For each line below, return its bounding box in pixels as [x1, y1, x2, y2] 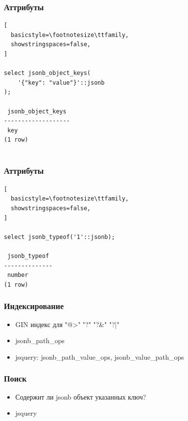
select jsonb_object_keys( [4, 70, 91, 77]
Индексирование [4, 300, 64, 312]
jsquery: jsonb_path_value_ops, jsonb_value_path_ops [15, 351, 184, 362]
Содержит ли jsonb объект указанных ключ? [15, 391, 146, 402]
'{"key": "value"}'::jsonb [17, 79, 105, 86]
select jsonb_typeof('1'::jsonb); [4, 233, 115, 240]
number [7, 272, 29, 279]
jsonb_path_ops [15, 335, 65, 346]
